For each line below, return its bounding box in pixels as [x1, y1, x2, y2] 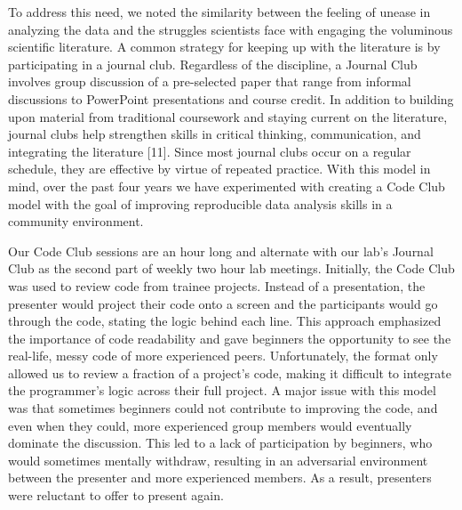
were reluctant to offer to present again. [8, 486, 224, 505]
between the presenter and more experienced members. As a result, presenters [8, 468, 432, 487]
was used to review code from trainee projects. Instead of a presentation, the [8, 276, 426, 295]
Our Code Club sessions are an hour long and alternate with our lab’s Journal [8, 241, 434, 260]
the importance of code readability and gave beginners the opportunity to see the [8, 328, 451, 347]
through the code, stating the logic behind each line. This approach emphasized [8, 312, 442, 330]
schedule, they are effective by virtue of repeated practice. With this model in [8, 159, 431, 178]
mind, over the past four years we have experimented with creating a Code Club [8, 176, 445, 195]
